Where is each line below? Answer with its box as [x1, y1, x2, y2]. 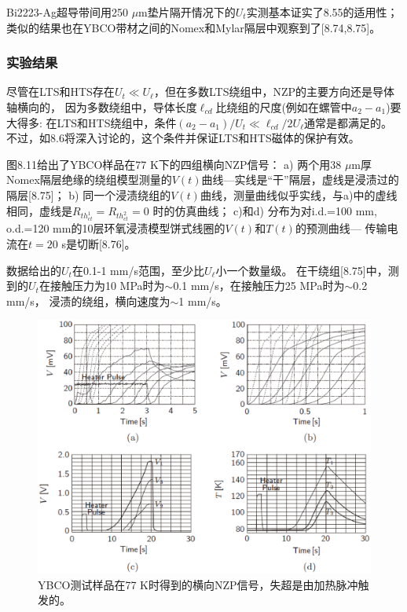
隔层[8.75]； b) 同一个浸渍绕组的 [6, 186, 171, 203]
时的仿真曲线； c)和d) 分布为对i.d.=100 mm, [152, 202, 377, 218]
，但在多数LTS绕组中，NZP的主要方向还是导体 [153, 83, 395, 100]
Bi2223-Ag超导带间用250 [6, 4, 128, 20]
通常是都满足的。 [304, 114, 393, 130]
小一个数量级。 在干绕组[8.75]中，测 [215, 262, 399, 278]
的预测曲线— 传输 [295, 220, 387, 236]
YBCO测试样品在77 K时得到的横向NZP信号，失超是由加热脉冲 [38, 576, 358, 592]
